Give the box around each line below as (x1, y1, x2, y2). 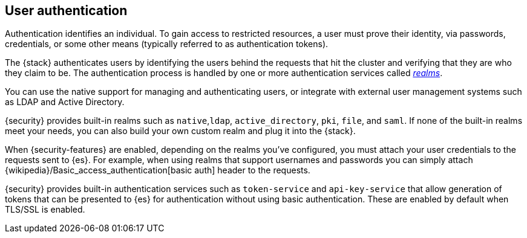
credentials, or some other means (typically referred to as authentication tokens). (5, 39, 329, 50)
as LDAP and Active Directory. (5, 97, 125, 108)
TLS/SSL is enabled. (5, 204, 85, 215)
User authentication (5, 3, 128, 18)
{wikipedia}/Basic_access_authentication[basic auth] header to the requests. (5, 165, 310, 176)
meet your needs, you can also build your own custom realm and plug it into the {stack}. (5, 126, 356, 137)
